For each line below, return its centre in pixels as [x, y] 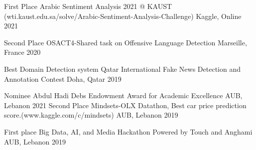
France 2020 [22, 52]
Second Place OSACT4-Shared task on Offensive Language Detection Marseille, [126, 42]
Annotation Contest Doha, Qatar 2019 [63, 78]
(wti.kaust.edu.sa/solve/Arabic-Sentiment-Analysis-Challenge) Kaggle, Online [123, 16]
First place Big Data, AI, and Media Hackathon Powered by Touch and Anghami [128, 131]
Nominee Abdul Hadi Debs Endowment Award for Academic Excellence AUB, [123, 95]
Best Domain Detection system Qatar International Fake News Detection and [122, 69]
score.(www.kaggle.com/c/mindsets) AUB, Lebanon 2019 [91, 115]
